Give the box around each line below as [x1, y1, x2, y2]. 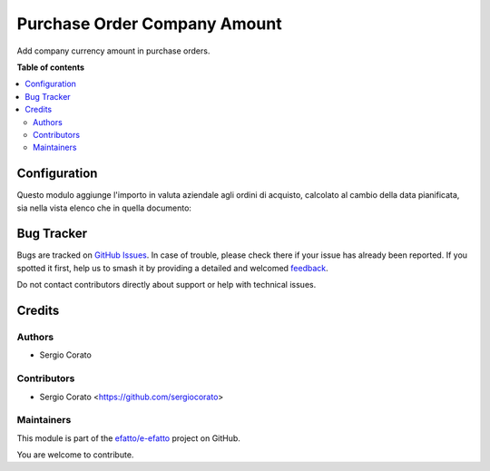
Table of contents [16, 62, 85, 73]
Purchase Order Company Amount [16, 14, 282, 34]
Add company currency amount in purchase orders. [16, 45, 211, 56]
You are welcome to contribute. [16, 449, 134, 460]
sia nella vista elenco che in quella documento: [16, 202, 192, 213]
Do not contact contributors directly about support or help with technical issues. [16, 280, 317, 290]
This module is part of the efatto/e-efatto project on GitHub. [16, 432, 240, 444]
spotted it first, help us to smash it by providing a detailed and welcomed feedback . [16, 262, 328, 273]
